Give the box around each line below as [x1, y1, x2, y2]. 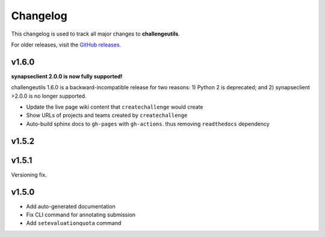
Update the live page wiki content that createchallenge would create [26, 103, 203, 111]
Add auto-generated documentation [26, 203, 116, 210]
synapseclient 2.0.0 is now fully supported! [11, 72, 123, 80]
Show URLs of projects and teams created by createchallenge [26, 112, 188, 119]
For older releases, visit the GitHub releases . [11, 41, 122, 48]
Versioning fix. [11, 171, 48, 178]
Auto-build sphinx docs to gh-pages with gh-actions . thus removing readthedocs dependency [26, 120, 270, 127]
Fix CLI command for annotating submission [26, 211, 135, 218]
